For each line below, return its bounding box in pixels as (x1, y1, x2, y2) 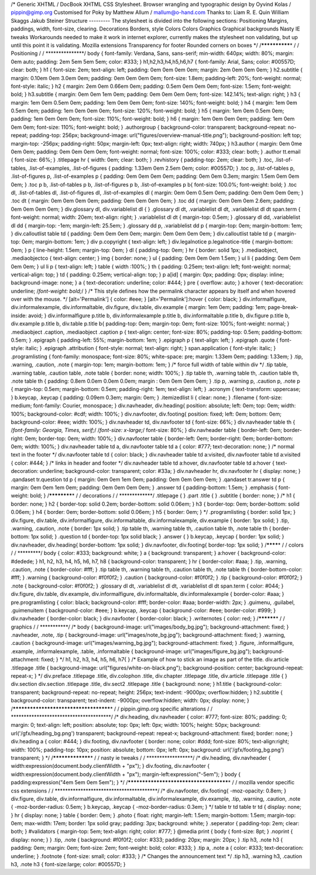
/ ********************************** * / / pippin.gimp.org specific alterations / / (11, 705, 213, 712)
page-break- (267, 304, 298, 311)
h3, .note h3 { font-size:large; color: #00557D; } (11, 861, 126, 868)
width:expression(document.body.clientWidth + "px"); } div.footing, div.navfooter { (11, 763, 210, 770)
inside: (11, 312, 28, 319)
